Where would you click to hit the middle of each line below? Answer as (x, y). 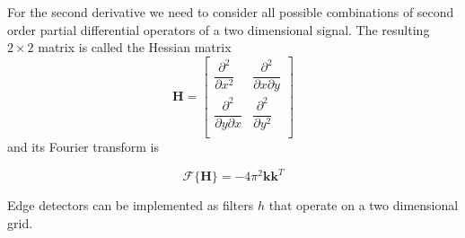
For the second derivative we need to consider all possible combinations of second (231, 12)
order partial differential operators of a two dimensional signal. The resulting (219, 29)
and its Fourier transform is (83, 146)
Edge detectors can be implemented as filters (131, 205)
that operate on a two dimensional (364, 205)
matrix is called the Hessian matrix (135, 47)
